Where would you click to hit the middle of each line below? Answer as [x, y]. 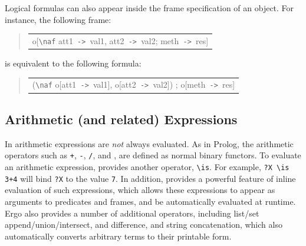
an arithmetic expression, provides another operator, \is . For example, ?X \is [147, 167]
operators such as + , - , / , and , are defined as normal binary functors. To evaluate [153, 155]
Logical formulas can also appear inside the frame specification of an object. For [149, 8]
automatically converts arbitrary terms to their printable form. [118, 236]
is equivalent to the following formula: [73, 63]
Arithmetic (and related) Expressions [121, 119]
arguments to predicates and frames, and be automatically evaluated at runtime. [150, 201]
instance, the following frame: [58, 19]
